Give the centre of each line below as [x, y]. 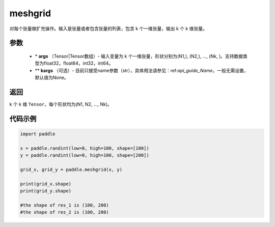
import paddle [38, 134]
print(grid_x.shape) [46, 184]
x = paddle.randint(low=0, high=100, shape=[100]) [85, 148]
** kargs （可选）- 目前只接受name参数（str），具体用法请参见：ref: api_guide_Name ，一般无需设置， [142, 70]
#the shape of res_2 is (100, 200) [64, 212]
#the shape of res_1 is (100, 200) [64, 205]
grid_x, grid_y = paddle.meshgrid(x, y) [71, 169]
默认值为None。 [52, 78]
